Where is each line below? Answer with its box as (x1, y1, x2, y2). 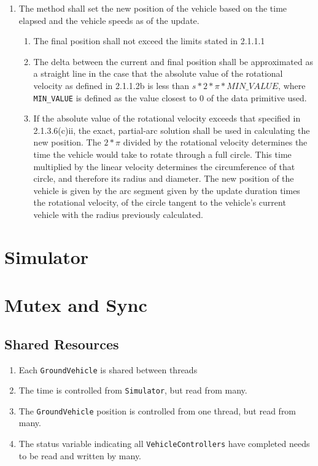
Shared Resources (4, 334, 119, 353)
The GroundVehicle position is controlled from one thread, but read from (18, 404, 297, 417)
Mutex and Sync (4, 292, 147, 317)
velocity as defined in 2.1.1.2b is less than (33, 79, 190, 91)
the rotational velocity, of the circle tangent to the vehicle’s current (33, 196, 286, 209)
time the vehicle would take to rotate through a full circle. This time (33, 148, 292, 160)
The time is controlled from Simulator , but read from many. (18, 384, 247, 397)
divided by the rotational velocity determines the (123, 136, 308, 149)
